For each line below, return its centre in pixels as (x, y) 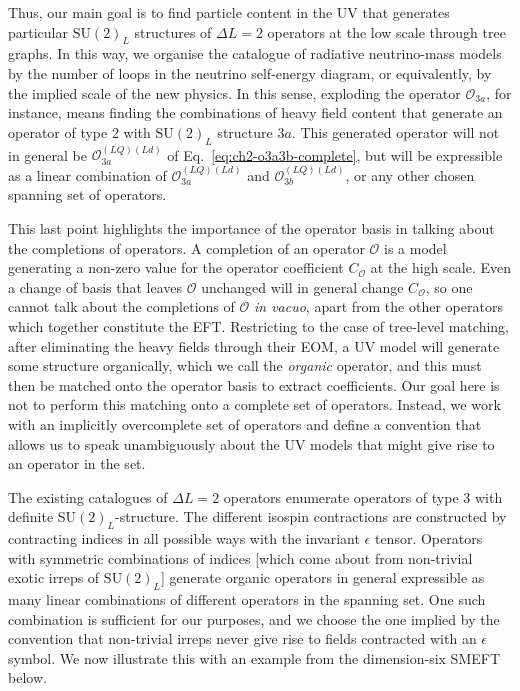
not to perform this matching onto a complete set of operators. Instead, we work (254, 404)
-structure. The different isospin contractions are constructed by (311, 516)
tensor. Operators (428, 538)
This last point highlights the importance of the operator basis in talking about (251, 227)
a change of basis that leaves (95, 286)
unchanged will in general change (302, 286)
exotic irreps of (54, 577)
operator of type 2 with (79, 131)
